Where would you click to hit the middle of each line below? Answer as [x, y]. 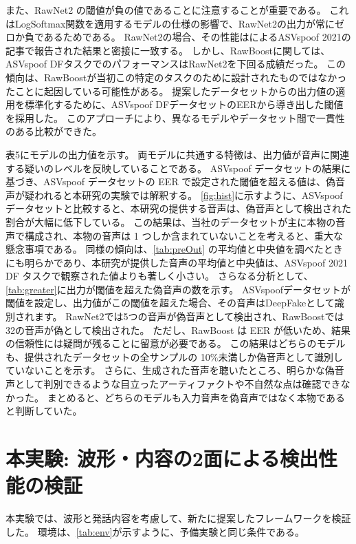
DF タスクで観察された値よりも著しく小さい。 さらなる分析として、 [159, 276]
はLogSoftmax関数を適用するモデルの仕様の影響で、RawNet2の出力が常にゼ [175, 23]
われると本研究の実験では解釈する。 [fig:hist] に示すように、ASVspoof [188, 195]
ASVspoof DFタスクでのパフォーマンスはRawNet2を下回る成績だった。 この [176, 64]
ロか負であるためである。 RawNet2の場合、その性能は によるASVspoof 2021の [178, 37]
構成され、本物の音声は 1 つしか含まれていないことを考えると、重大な [184, 235]
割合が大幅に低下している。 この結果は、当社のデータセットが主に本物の [171, 221]
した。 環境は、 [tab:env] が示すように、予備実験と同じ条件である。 [155, 531]
